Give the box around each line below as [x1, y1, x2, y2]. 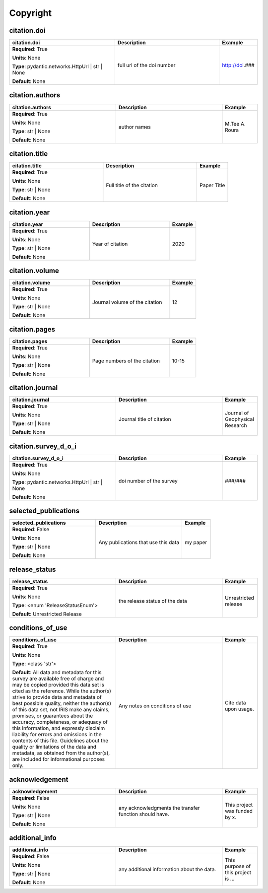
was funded [225, 807, 253, 814]
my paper [185, 539, 207, 546]
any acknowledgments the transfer [118, 804, 201, 811]
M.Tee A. [225, 120, 246, 127]
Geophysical [225, 416, 254, 423]
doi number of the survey [118, 477, 178, 484]
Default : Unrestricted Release [12, 611, 82, 618]
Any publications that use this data [98, 539, 180, 546]
